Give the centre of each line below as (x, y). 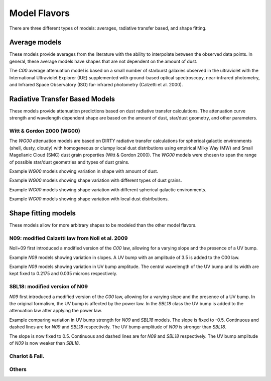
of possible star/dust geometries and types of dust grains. (70, 162)
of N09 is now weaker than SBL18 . (45, 343)
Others (18, 369)
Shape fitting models (43, 213)
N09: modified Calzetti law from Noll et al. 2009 (69, 238)
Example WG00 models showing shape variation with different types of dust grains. (96, 180)
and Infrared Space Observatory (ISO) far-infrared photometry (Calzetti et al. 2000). (96, 85)
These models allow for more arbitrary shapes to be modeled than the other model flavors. (103, 225)
